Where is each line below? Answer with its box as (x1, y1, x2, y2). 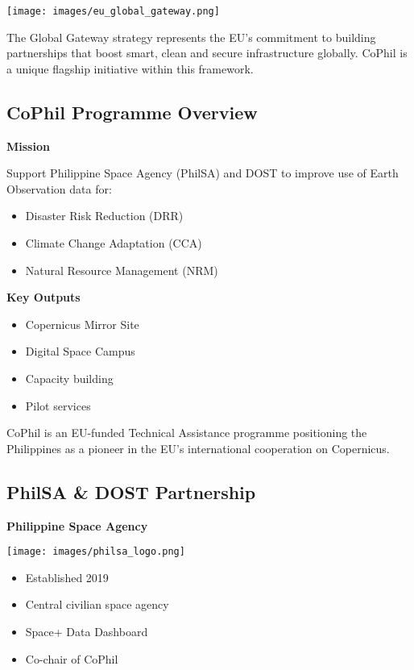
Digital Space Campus (25, 343, 135, 360)
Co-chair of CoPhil (25, 650, 118, 667)
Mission (6, 137, 50, 154)
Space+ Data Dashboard (25, 623, 148, 639)
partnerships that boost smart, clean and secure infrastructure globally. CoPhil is (6, 44, 408, 61)
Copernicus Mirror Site (25, 315, 139, 332)
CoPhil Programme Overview (6, 99, 258, 124)
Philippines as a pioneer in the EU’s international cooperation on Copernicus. (6, 439, 390, 456)
